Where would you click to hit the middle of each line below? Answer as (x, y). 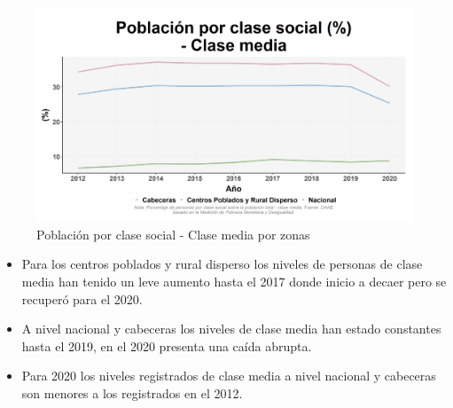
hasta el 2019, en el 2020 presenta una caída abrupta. (167, 345)
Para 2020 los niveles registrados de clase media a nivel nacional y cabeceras (229, 376)
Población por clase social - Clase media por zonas (173, 234)
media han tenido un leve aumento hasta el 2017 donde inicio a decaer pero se (234, 281)
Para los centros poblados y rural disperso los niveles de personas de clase (222, 264)
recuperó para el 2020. (82, 298)
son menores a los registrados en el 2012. (132, 392)
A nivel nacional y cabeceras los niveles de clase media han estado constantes (231, 329)
